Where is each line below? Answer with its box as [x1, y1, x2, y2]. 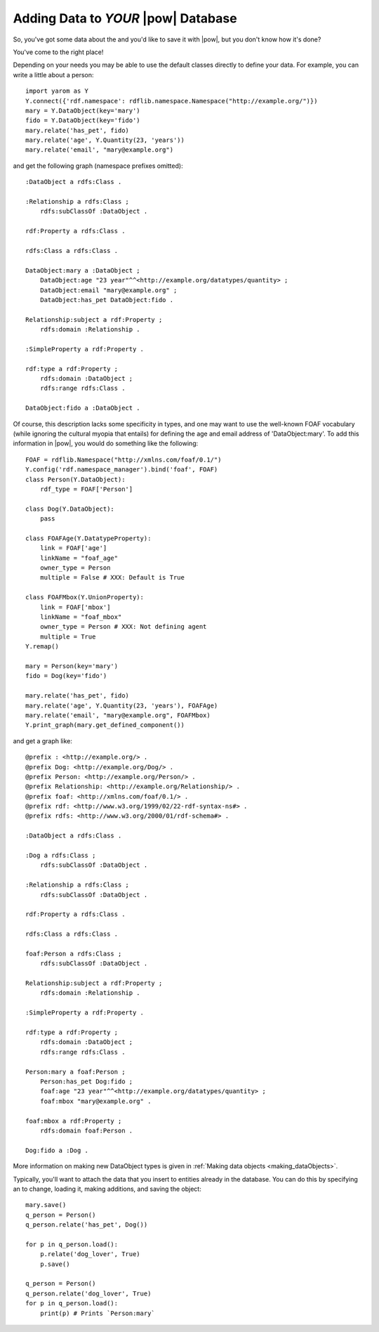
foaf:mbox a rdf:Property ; [25, 1117, 122, 1125]
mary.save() [25, 1201, 67, 1209]
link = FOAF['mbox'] [39, 603, 111, 611]
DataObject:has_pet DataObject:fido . [39, 296, 174, 303]
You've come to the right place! [13, 48, 104, 56]
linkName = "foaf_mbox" [39, 613, 122, 621]
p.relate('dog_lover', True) [39, 1251, 140, 1258]
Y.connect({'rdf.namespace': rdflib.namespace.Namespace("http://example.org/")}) [25, 97, 318, 105]
